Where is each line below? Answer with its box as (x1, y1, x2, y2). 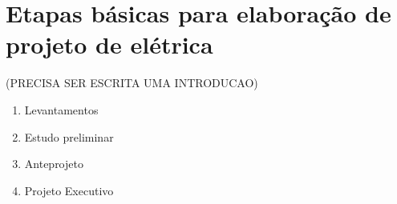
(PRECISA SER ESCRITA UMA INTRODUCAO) (6, 74, 258, 91)
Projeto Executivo (24, 182, 114, 198)
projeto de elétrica (6, 28, 213, 61)
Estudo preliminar (24, 128, 114, 145)
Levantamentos (24, 101, 99, 118)
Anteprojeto (24, 155, 83, 172)
